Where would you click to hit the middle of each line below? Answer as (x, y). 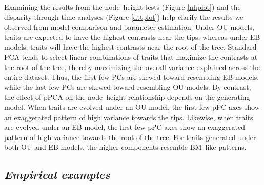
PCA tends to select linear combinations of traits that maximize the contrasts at (131, 56)
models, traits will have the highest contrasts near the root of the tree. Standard (130, 47)
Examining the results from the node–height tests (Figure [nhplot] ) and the (123, 7)
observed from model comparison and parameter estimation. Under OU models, (129, 27)
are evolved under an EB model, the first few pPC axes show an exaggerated (125, 127)
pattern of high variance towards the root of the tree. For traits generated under (130, 137)
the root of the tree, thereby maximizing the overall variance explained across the (132, 67)
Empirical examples (57, 175)
